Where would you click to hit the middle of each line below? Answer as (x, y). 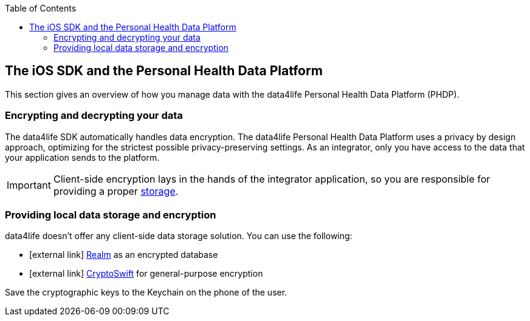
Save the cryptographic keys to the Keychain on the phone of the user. (146, 292)
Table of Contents (41, 8)
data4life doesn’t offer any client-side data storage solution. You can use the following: (179, 236)
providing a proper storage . (116, 191)
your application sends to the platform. (82, 157)
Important (29, 185)
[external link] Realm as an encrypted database (124, 255)
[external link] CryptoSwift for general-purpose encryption (146, 274)
